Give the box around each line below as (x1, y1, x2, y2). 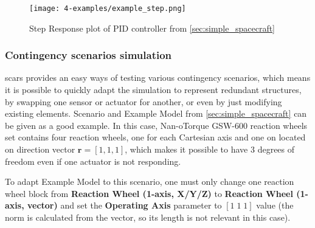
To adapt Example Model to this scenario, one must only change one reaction (5, 175, 294, 188)
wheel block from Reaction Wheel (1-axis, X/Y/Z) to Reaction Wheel (5, 187, 293, 199)
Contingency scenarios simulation (5, 47, 172, 63)
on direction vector (5, 143, 75, 156)
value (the (256, 199, 294, 212)
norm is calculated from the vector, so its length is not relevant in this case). (5, 211, 291, 223)
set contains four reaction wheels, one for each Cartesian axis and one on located (5, 131, 306, 143)
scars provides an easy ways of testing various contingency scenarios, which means (5, 71, 311, 84)
